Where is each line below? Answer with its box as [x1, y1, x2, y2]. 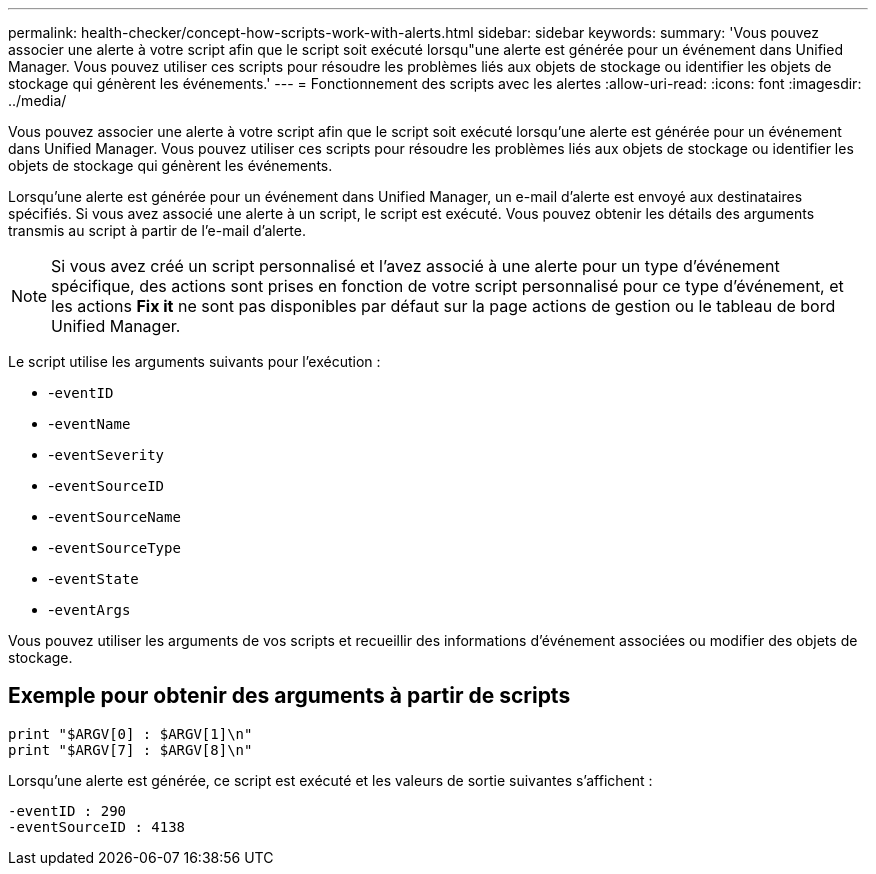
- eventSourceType [48, 539, 181, 556]
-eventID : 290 [8, 802, 127, 819]
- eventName [48, 415, 131, 432]
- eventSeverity [48, 446, 165, 463]
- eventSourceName [48, 508, 181, 525]
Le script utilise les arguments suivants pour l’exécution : [8, 353, 381, 370]
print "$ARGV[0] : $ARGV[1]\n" [8, 725, 253, 742]
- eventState [48, 570, 139, 587]
